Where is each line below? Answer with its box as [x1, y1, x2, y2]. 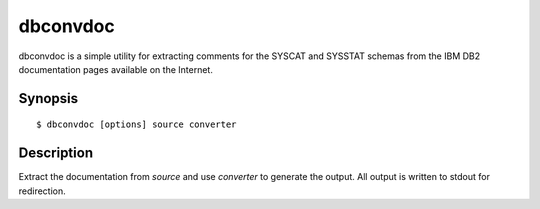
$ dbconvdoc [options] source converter [36, 119, 237, 130]
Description [18, 145, 94, 162]
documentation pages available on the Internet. [18, 63, 214, 75]
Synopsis [18, 90, 79, 107]
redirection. [18, 185, 67, 197]
